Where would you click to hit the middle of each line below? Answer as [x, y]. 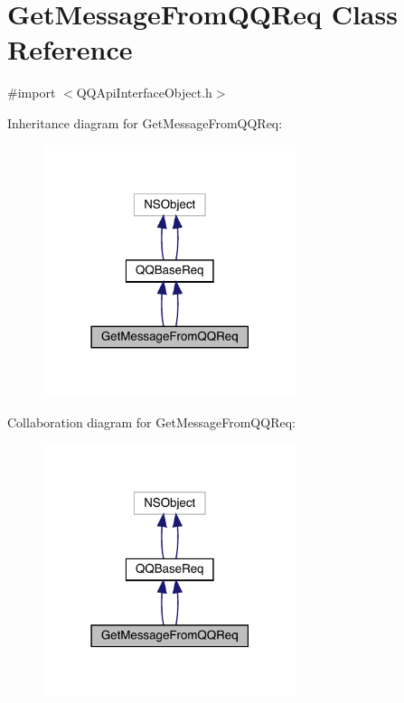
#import [32, 93]
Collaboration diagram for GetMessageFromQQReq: [151, 422]
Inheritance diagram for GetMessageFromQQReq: [145, 122]
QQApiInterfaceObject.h [144, 93]
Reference [70, 49]
